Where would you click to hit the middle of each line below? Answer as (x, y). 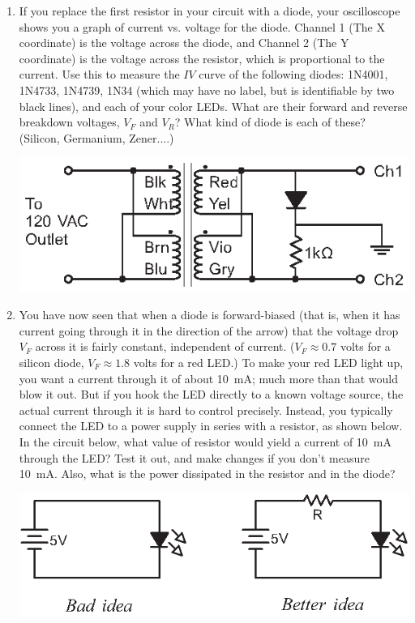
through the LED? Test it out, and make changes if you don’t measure (194, 457)
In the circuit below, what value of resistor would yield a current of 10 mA (205, 441)
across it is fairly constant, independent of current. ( (165, 346)
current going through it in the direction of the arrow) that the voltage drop (209, 330)
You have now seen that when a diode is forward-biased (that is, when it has (210, 315)
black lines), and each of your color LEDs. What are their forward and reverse (213, 106)
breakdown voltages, (69, 122)
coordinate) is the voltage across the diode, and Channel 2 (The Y (184, 43)
